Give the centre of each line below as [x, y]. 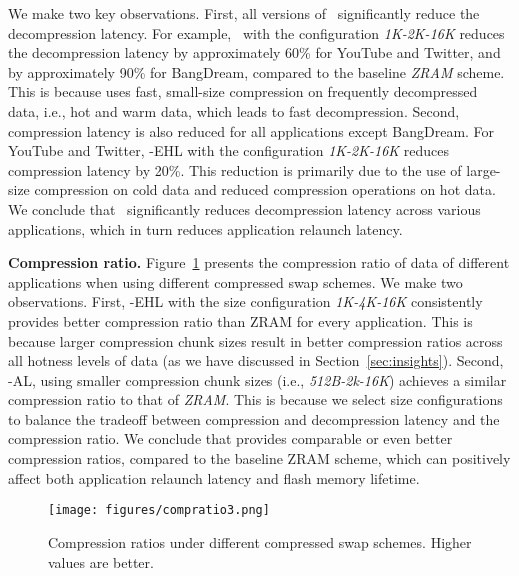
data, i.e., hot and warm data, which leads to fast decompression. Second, [234, 110]
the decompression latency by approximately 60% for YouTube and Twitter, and [254, 52]
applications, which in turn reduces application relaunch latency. [205, 228]
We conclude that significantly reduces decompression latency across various [244, 208]
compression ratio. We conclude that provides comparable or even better [230, 438]
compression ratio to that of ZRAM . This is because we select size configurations [255, 399]
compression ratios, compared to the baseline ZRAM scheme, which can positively [259, 458]
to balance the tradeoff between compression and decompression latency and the [254, 418]
